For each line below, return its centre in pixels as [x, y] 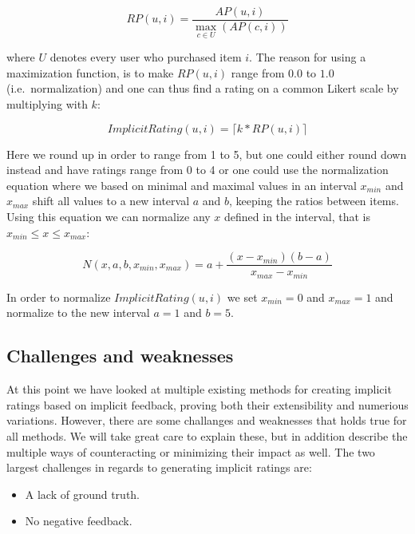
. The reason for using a [308, 57]
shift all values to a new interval [111, 201]
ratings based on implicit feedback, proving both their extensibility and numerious [207, 404]
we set [242, 297]
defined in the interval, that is [297, 217]
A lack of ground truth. [83, 494]
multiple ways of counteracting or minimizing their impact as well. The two [191, 451]
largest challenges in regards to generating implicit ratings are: [159, 467]
